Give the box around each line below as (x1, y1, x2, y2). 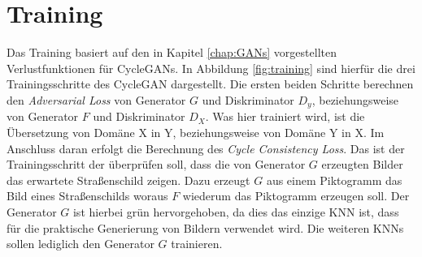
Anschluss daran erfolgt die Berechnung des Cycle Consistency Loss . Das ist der (7, 139, 405, 156)
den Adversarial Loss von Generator (7, 91, 186, 108)
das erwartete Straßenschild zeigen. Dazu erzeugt (7, 171, 250, 188)
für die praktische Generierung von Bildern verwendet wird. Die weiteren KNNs (7, 219, 404, 236)
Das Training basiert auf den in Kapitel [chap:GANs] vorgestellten (7, 44, 337, 61)
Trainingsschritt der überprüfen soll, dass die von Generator (7, 156, 306, 173)
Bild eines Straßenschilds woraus (7, 187, 168, 204)
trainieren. (171, 235, 223, 252)
